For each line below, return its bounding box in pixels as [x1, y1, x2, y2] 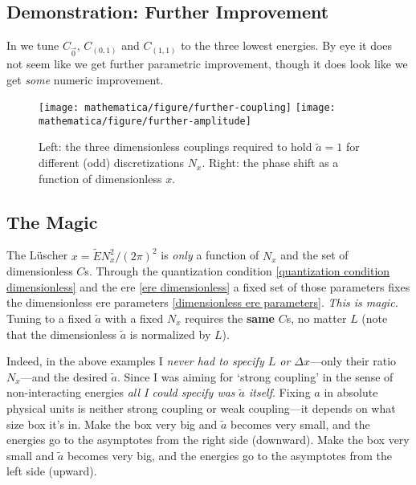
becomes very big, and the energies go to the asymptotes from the [67, 446, 392, 463]
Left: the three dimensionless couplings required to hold [39, 138, 312, 155]
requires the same [185, 310, 275, 327]
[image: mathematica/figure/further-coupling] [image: [39, 102, 336, 114]
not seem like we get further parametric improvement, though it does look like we [6, 55, 408, 71]
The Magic [6, 209, 98, 234]
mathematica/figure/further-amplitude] [39, 115, 251, 127]
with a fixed [104, 310, 164, 327]
